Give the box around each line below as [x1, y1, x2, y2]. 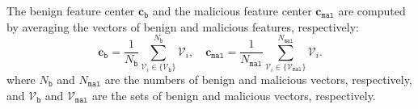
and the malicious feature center [152, 2, 312, 19]
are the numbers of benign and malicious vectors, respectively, [104, 70, 412, 87]
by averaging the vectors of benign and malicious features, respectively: [6, 18, 360, 35]
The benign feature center [6, 2, 135, 19]
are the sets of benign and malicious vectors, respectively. [91, 86, 376, 103]
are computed [338, 2, 406, 19]
